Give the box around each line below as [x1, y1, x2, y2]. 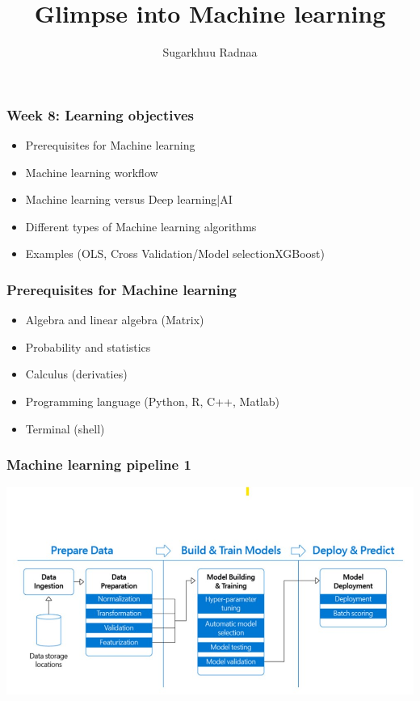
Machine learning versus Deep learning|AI [25, 191, 233, 208]
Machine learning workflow [25, 163, 158, 180]
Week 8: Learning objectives [6, 104, 194, 125]
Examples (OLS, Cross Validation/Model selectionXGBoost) [25, 245, 325, 262]
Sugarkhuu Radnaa [162, 44, 258, 61]
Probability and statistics [25, 338, 151, 355]
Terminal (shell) [25, 420, 105, 437]
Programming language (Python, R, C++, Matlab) [25, 392, 279, 409]
